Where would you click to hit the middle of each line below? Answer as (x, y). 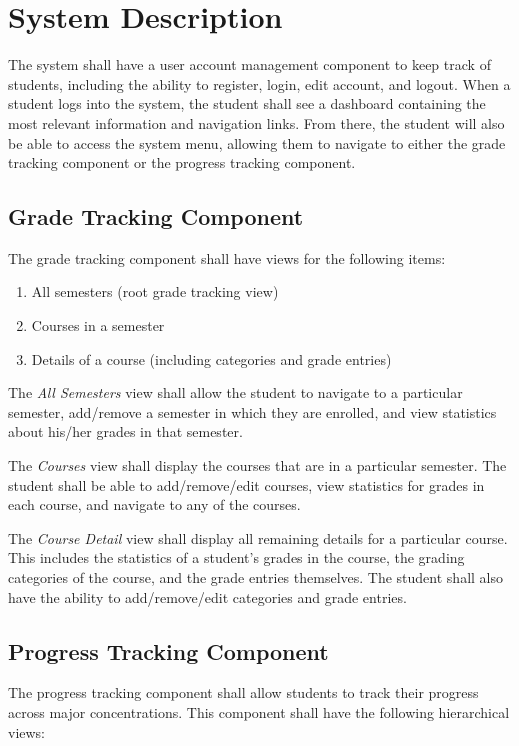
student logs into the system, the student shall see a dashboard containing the (247, 103)
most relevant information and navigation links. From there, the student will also (256, 122)
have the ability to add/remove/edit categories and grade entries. (207, 596)
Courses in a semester (98, 325)
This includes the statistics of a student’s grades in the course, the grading (236, 557)
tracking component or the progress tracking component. (182, 162)
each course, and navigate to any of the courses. (154, 504)
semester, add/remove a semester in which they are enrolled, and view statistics (252, 411)
